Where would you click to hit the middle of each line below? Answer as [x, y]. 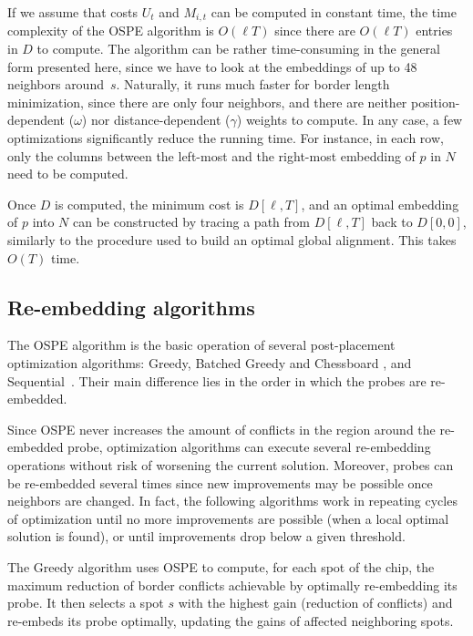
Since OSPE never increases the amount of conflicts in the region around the [221, 429]
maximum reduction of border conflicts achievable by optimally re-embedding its [232, 585]
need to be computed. [68, 174]
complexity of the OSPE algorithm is [111, 31]
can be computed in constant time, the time [334, 12]
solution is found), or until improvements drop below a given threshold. [206, 536]
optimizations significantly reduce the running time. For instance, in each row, [226, 138]
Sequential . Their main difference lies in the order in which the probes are [217, 380]
